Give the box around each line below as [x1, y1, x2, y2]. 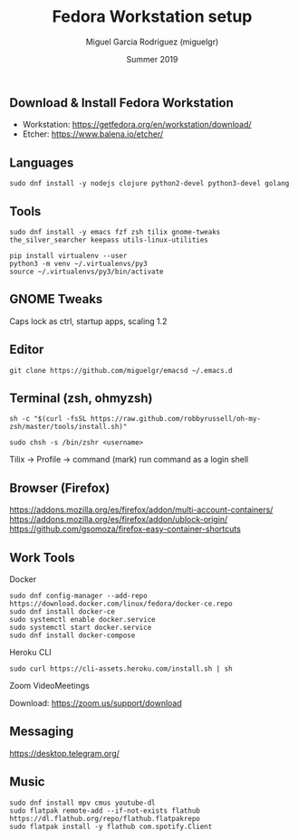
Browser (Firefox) [9, 480, 111, 495]
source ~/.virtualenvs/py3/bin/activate [9, 267, 165, 276]
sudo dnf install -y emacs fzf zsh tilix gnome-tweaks [9, 227, 221, 236]
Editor [9, 342, 44, 358]
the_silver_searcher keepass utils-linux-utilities [9, 235, 208, 244]
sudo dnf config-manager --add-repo [9, 591, 148, 601]
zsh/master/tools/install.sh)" [9, 423, 128, 432]
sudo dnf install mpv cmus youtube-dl [9, 798, 156, 807]
